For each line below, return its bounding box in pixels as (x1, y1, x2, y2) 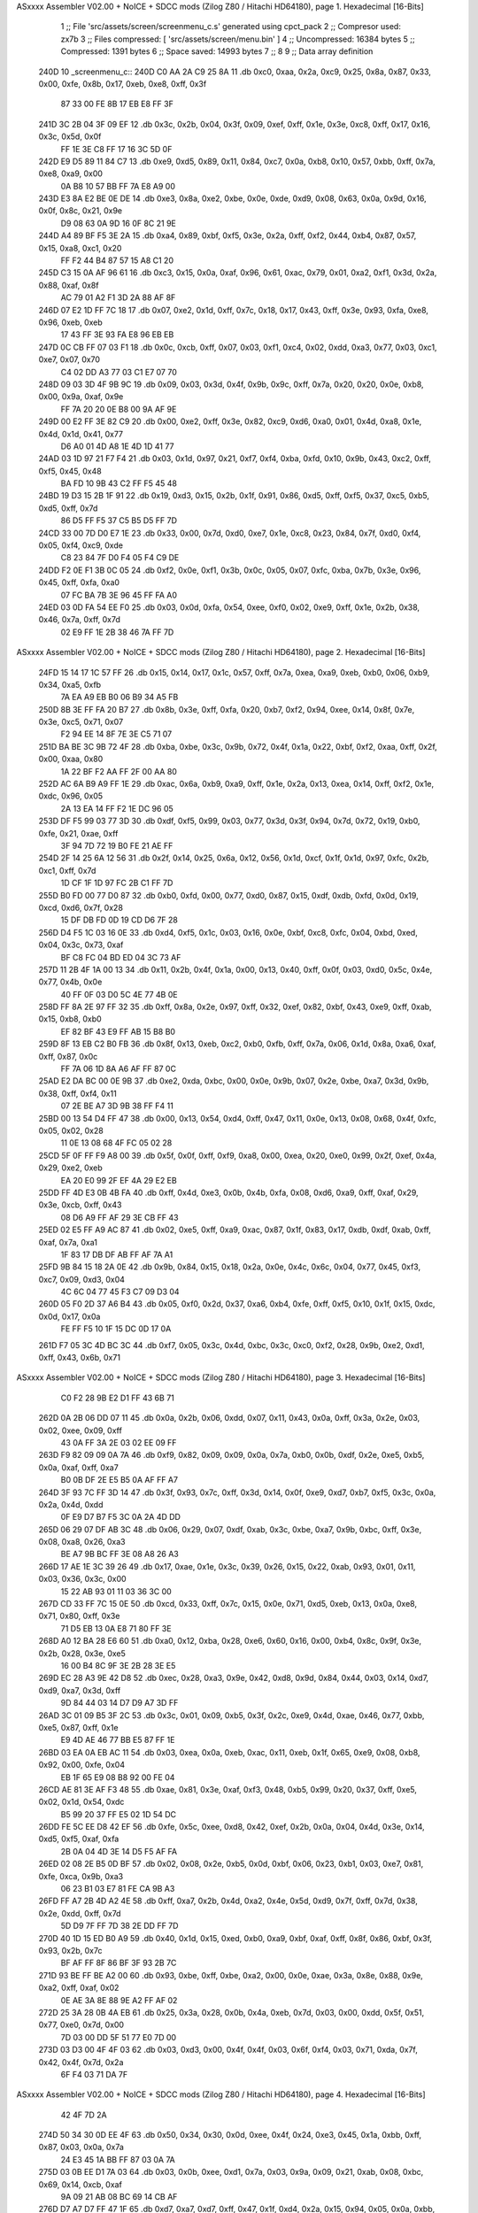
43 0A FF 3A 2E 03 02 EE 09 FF (60, 1437, 177, 1447)
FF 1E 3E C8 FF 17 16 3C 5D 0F (60, 143, 173, 154)
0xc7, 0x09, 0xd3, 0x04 (38, 1274, 126, 1284)
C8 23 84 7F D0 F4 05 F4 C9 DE (60, 552, 180, 563)
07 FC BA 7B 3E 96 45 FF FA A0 (60, 590, 177, 600)
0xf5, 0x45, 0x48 (38, 466, 102, 476)
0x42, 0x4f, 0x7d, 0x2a (38, 2056, 124, 2067)
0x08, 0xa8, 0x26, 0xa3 (38, 1537, 126, 1547)
